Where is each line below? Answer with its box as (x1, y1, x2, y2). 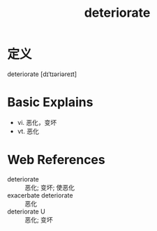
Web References (7, 152, 106, 168)
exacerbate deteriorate (7, 191, 73, 200)
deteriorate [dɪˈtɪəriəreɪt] (7, 70, 77, 78)
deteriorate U (7, 207, 45, 216)
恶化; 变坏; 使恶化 (24, 183, 75, 191)
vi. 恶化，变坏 (17, 118, 57, 126)
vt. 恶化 (17, 127, 40, 135)
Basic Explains (7, 94, 94, 110)
